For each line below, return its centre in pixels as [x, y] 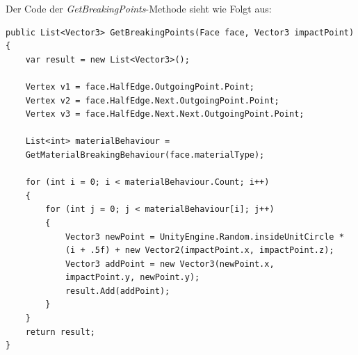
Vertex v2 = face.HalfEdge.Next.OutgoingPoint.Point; [152, 100]
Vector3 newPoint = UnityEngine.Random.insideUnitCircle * [204, 237]
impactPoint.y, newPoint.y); [132, 278]
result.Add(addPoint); [117, 291]
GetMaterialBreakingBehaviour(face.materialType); [145, 155]
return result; [60, 332]
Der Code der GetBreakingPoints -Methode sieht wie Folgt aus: [139, 8]
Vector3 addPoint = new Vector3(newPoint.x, [170, 264]
